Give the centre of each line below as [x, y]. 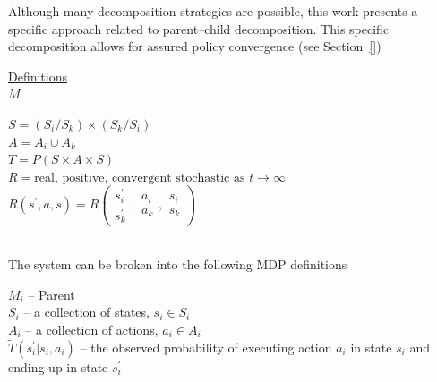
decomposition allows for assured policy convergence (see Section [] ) [195, 46]
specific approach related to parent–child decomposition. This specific [199, 28]
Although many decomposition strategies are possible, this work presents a [213, 11]
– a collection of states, [86, 312]
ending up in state [58, 366]
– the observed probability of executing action [206, 347]
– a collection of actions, [92, 329]
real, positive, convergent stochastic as [140, 178]
